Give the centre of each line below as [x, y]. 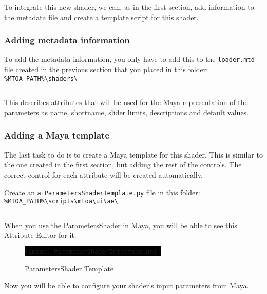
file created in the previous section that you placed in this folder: [106, 69]
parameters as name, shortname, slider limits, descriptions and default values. [127, 112]
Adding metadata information [67, 40]
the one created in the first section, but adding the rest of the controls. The [123, 165]
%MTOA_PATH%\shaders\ [41, 79]
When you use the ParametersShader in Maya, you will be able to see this [121, 225]
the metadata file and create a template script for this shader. [101, 17]
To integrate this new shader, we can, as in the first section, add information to [129, 7]
